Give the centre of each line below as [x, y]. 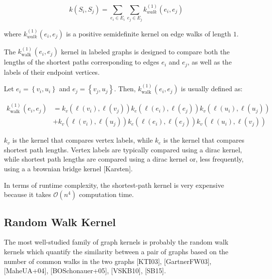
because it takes [27, 194]
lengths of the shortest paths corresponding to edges [82, 62]
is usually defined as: [212, 89]
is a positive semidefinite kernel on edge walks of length [149, 33]
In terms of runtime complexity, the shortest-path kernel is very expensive [114, 185]
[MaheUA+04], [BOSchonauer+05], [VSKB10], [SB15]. [85, 271]
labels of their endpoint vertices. [52, 72]
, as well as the [210, 62]
